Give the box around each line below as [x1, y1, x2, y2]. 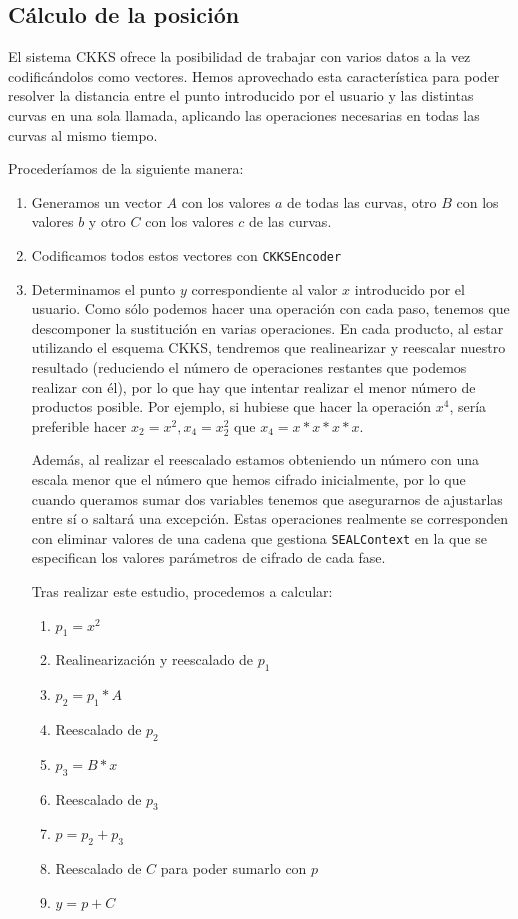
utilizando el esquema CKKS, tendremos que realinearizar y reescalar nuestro [31, 337, 506, 358]
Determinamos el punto [31, 278, 176, 299]
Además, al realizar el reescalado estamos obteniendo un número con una [31, 449, 480, 470]
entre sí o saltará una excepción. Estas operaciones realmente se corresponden [31, 508, 508, 529]
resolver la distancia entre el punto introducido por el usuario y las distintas [8, 85, 474, 106]
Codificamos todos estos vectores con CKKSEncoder [31, 244, 342, 265]
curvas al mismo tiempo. [8, 124, 158, 145]
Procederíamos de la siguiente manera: [8, 158, 244, 179]
